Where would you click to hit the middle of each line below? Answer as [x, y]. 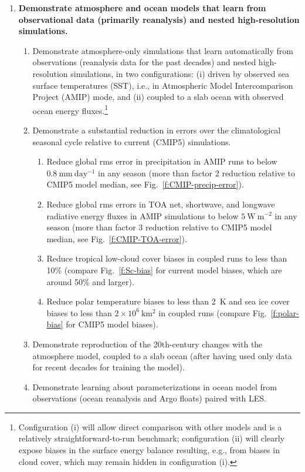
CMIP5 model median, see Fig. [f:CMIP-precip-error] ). [145, 184]
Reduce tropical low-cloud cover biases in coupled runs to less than [167, 258]
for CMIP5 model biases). [112, 324]
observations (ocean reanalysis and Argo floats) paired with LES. [149, 398]
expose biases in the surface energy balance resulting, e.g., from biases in [149, 450]
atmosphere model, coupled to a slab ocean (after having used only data [162, 355]
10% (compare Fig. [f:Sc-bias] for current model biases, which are [164, 270]
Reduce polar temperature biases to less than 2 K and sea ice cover [168, 301]
